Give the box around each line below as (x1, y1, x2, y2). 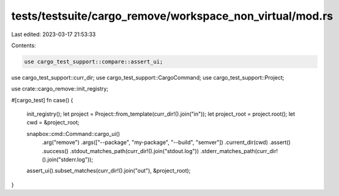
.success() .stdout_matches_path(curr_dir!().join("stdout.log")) (42, 147, 199, 154)
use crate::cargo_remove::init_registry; (11, 85, 109, 92)
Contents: (11, 42, 36, 49)
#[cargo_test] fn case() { (11, 96, 73, 104)
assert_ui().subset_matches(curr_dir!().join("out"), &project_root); (26, 167, 191, 175)
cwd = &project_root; (26, 119, 80, 126)
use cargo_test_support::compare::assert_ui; (24, 58, 163, 65)
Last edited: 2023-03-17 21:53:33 (11, 31, 96, 38)
